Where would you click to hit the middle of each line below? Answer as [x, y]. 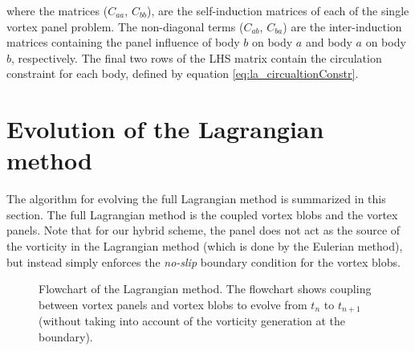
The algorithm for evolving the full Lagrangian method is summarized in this [196, 199]
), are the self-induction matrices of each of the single [278, 10]
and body [329, 42]
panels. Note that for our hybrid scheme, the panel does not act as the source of [203, 230]
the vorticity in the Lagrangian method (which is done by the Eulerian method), [205, 246]
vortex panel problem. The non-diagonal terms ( [125, 26]
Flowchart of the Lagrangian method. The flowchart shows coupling [205, 289]
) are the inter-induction [342, 26]
